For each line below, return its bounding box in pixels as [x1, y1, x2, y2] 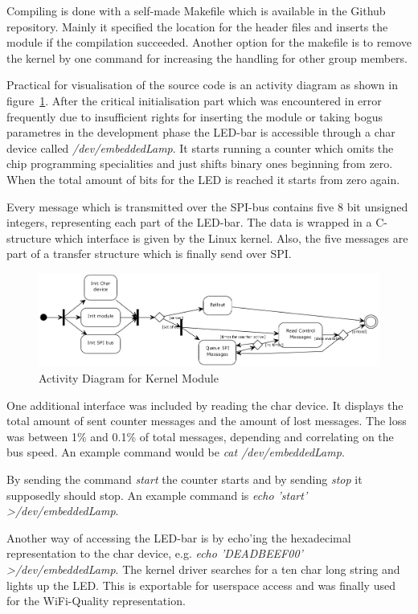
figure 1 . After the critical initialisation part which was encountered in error [6, 92, 382, 108]
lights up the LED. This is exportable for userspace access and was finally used [6, 576, 395, 593]
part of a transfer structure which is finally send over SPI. [6, 245, 292, 262]
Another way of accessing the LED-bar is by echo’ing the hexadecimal [6, 529, 351, 546]
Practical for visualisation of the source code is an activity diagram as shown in [6, 76, 398, 93]
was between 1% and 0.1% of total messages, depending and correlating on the [6, 428, 394, 444]
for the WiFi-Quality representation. [6, 592, 186, 609]
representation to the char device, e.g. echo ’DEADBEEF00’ [6, 545, 303, 562]
